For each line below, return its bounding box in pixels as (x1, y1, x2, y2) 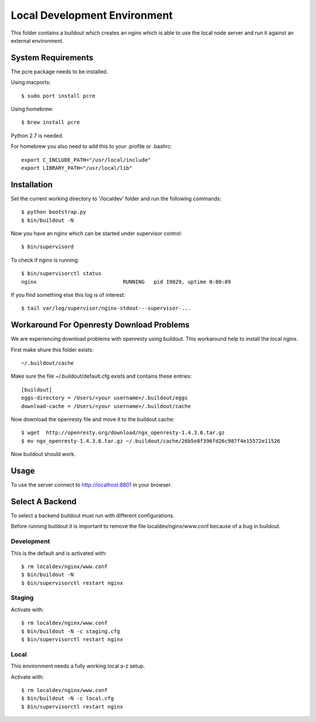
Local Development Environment (11, 9, 173, 22)
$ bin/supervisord (21, 244, 74, 250)
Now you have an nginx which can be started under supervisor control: (11, 230, 183, 237)
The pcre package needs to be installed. (11, 68, 108, 75)
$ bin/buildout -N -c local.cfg (21, 695, 114, 702)
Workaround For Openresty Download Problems (11, 320, 190, 330)
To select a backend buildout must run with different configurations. (11, 512, 175, 519)
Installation (11, 179, 53, 190)
